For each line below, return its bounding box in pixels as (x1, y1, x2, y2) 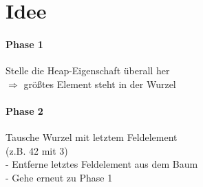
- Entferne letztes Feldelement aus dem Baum (6, 157, 198, 171)
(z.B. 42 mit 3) (6, 143, 68, 157)
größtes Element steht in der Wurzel (23, 76, 176, 91)
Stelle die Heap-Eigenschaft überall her (6, 63, 170, 78)
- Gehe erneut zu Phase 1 (6, 170, 113, 184)
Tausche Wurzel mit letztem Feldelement (6, 130, 178, 144)
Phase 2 (6, 103, 43, 118)
